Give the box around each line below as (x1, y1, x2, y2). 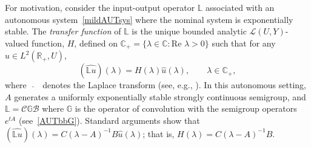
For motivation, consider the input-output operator (5, 1, 195, 13)
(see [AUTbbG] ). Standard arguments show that (18, 114, 200, 127)
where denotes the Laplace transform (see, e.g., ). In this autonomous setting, (5, 79, 306, 91)
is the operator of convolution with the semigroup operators (75, 102, 297, 115)
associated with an (206, 1, 275, 13)
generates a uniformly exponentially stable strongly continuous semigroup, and (14, 90, 306, 103)
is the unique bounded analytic (132, 25, 247, 37)
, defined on (74, 36, 118, 49)
